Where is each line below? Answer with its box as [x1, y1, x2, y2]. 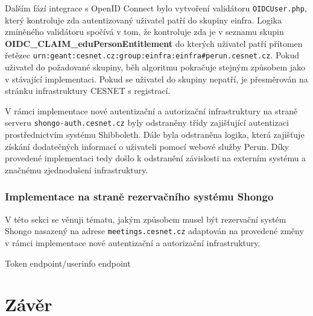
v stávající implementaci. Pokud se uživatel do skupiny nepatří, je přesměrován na [5, 72, 308, 85]
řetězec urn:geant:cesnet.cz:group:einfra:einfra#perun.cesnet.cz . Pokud [5, 49, 300, 61]
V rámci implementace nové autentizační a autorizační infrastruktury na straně [5, 104, 298, 117]
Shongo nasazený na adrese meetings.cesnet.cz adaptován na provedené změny [5, 225, 304, 237]
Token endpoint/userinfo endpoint [5, 256, 131, 269]
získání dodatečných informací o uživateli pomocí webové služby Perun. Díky [5, 140, 289, 152]
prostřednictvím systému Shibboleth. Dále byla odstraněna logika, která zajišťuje [5, 128, 305, 141]
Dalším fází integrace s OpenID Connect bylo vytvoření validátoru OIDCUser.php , [5, 2, 307, 14]
